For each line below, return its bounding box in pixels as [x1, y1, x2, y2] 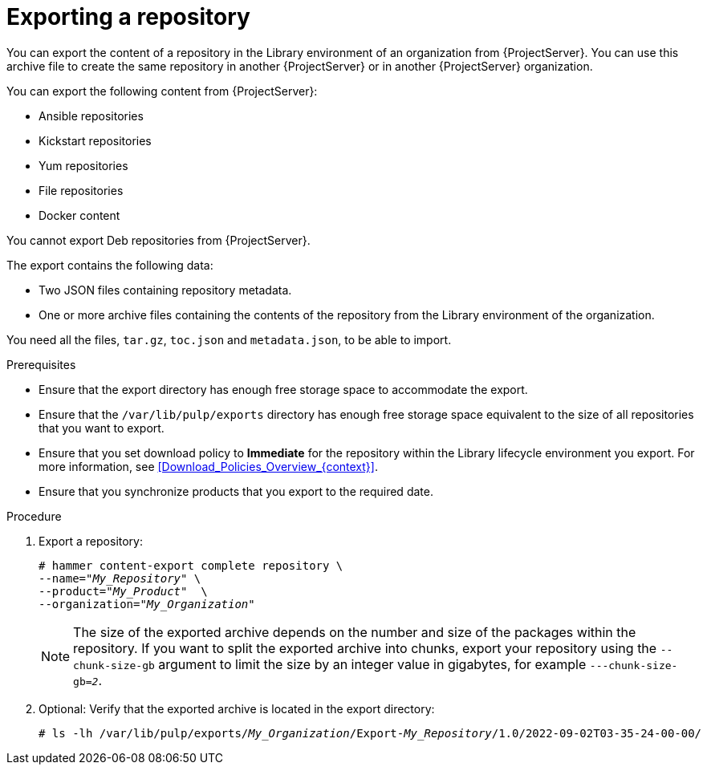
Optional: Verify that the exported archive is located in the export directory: [39, 701, 435, 716]
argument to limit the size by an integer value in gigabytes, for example [158, 655, 587, 672]
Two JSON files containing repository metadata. [39, 282, 292, 297]
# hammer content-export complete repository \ [39, 558, 343, 572]
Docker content [39, 208, 120, 222]
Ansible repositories [39, 108, 144, 123]
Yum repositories [39, 158, 128, 172]
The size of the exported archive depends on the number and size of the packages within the [73, 623, 636, 640]
